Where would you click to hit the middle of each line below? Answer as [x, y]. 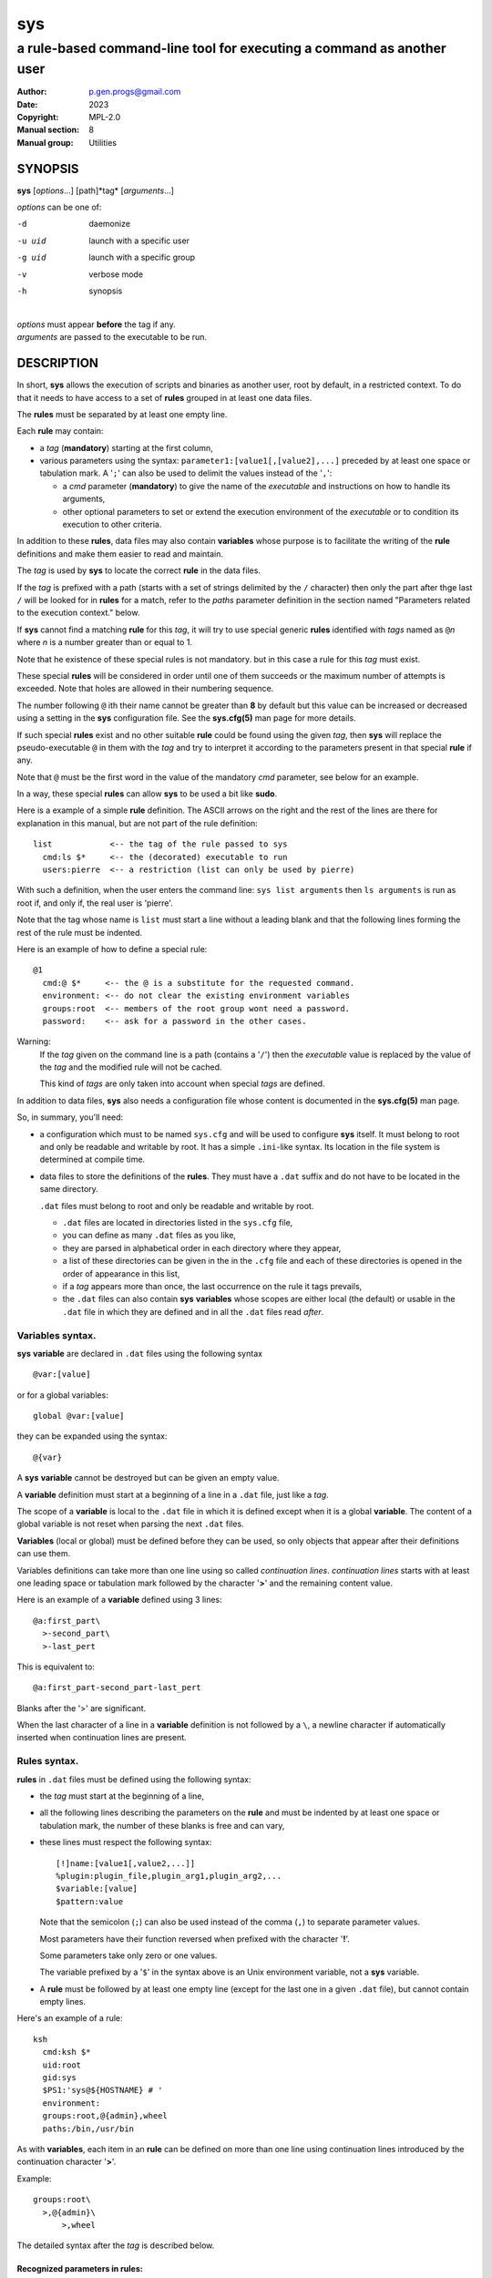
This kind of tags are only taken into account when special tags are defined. [182, 1083]
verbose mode [116, 274]
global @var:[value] [79, 1416]
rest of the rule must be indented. [80, 932]
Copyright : [38, 118]
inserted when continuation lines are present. [102, 1738]
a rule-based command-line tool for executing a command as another [231, 48]
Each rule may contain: [60, 431]
